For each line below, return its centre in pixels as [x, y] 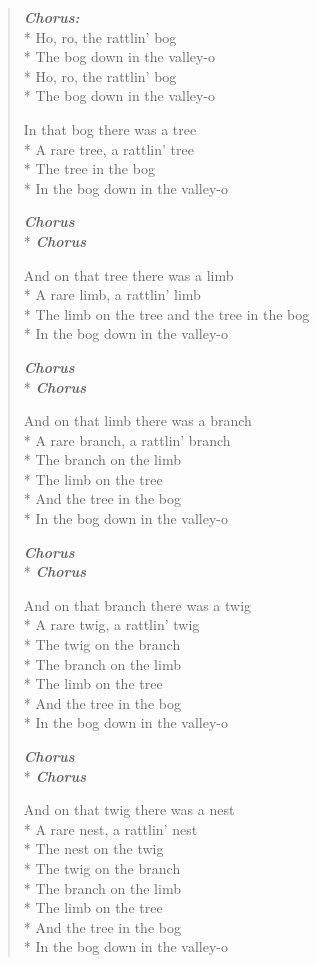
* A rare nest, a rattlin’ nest [110, 828]
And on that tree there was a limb [128, 274]
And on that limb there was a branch [137, 420]
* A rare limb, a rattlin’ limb [112, 294]
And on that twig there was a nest [129, 809]
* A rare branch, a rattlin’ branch [127, 439]
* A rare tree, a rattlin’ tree [108, 148]
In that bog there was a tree [110, 128]
